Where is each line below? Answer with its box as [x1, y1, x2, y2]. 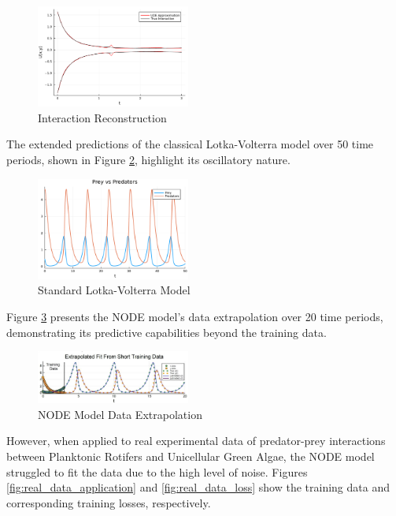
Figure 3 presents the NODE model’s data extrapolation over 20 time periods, [6, 308, 383, 325]
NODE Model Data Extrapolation [38, 406, 202, 422]
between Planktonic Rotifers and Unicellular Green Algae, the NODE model [6, 448, 375, 465]
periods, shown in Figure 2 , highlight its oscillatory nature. [6, 151, 291, 168]
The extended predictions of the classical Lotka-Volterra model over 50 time [6, 136, 374, 152]
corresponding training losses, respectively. [6, 494, 211, 510]
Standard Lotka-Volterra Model [38, 282, 191, 298]
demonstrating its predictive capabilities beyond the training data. [6, 323, 327, 340]
